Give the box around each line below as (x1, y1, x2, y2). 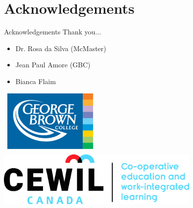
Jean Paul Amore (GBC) (15, 59, 91, 70)
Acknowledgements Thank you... (4, 27, 101, 37)
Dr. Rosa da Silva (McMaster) (15, 43, 106, 53)
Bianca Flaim (15, 76, 56, 86)
